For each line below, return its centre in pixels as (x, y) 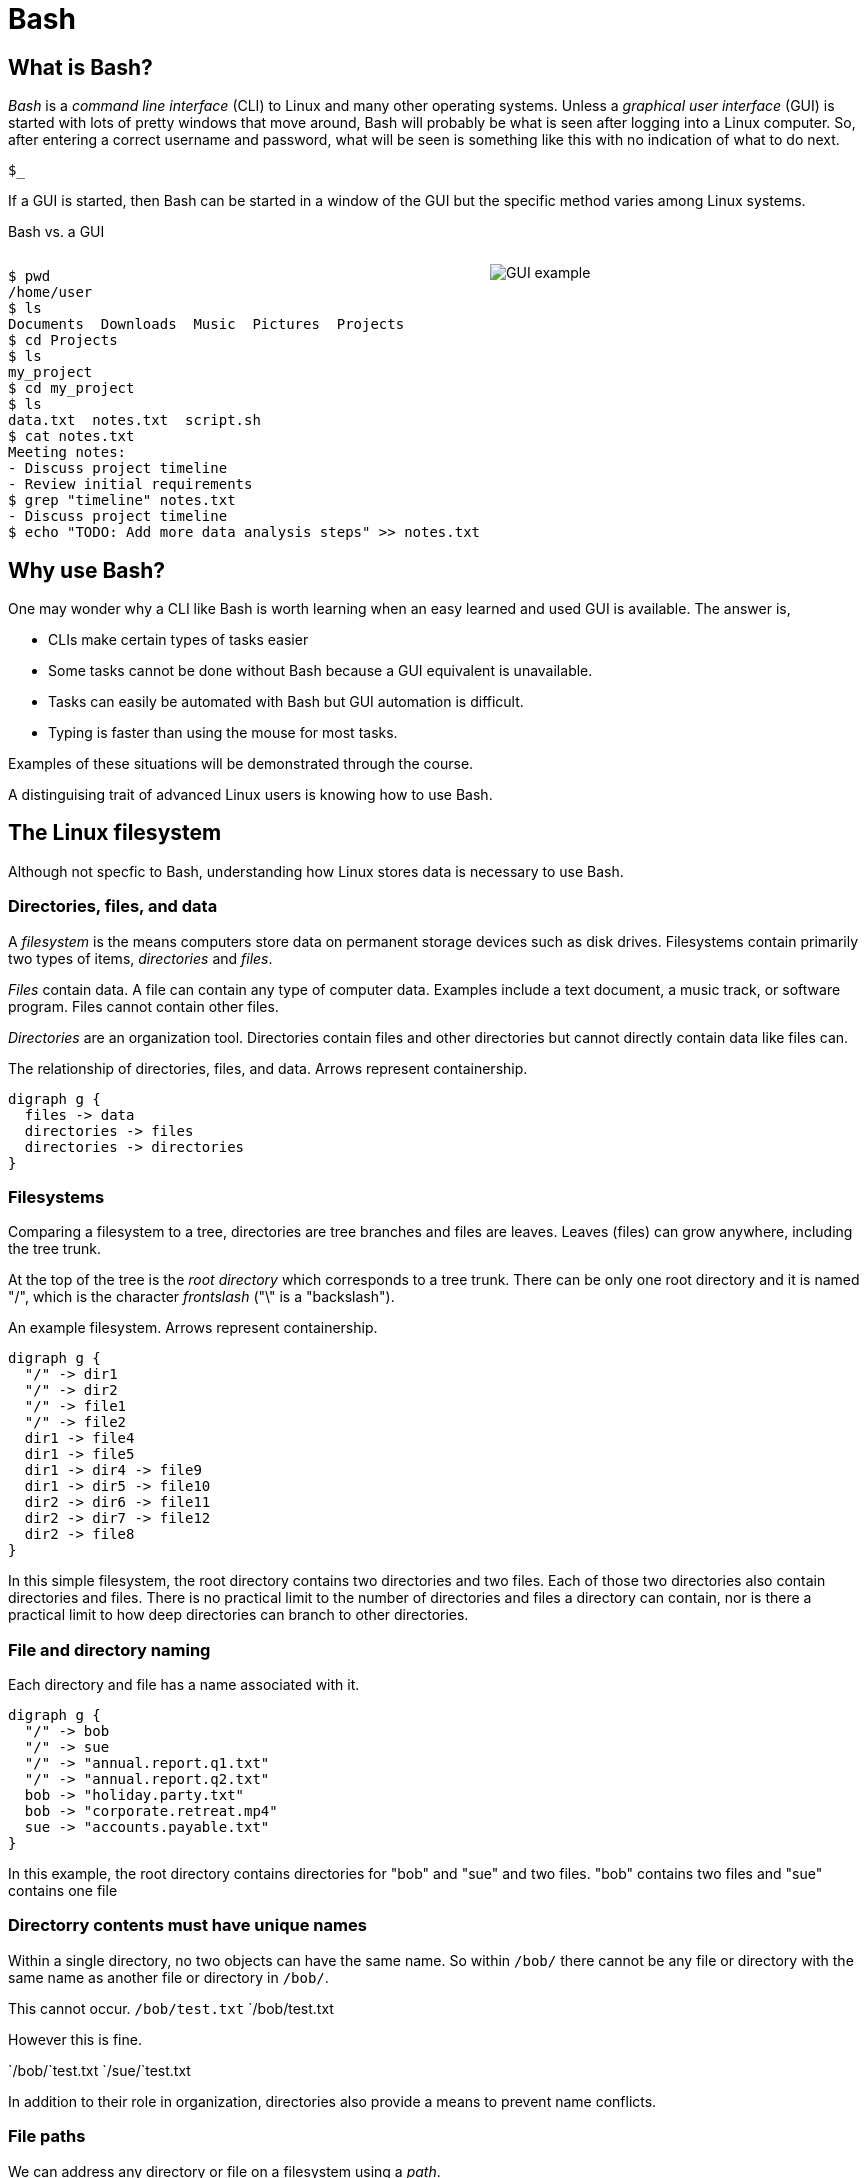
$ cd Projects (63, 340)
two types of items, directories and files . (140, 958)
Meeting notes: (67, 452)
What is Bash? (80, 67)
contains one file (63, 1891)
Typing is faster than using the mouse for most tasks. (223, 733)
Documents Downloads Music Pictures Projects (206, 324)
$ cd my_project (71, 388)
